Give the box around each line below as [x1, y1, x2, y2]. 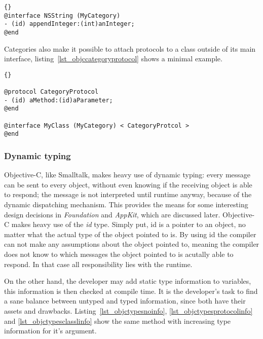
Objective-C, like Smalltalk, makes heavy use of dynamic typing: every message [4, 169, 251, 180]
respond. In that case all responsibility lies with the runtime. [4, 258, 193, 269]
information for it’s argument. [4, 325, 97, 336]
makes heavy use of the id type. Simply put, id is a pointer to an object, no [11, 219, 246, 230]
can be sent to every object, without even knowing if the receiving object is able [4, 179, 252, 190]
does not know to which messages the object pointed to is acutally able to [4, 249, 234, 259]
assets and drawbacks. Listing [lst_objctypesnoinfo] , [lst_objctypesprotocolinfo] [4, 306, 253, 316]
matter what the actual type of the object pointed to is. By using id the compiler [4, 229, 256, 239]
